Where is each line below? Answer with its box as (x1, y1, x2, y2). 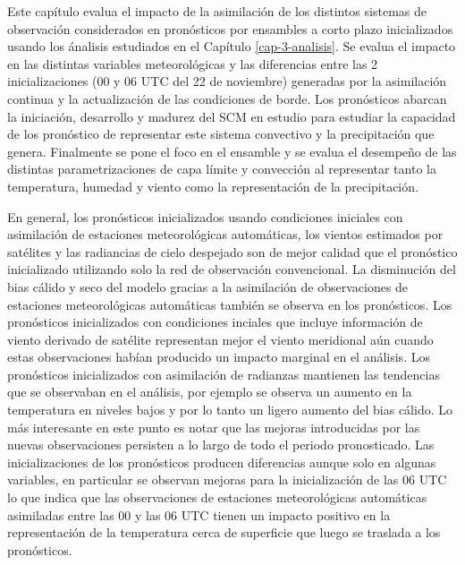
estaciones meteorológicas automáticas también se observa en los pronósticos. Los (7, 295, 452, 313)
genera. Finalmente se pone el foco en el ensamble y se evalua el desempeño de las (7, 141, 457, 160)
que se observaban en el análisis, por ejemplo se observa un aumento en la (7, 382, 412, 401)
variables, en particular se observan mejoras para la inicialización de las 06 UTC (7, 470, 447, 489)
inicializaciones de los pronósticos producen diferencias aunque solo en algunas (7, 452, 436, 471)
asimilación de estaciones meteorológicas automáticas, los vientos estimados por (7, 225, 444, 244)
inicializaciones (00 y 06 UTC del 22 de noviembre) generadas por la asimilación (7, 72, 447, 90)
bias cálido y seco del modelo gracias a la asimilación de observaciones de (7, 277, 409, 295)
